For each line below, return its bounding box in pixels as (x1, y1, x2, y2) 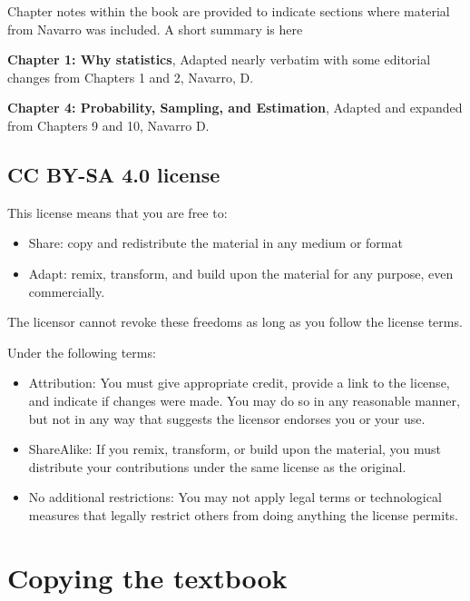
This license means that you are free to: (7, 202, 228, 222)
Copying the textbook (7, 558, 288, 596)
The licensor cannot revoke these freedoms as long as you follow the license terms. (7, 312, 463, 331)
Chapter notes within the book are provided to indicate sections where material (7, 2, 450, 20)
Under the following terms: (7, 342, 156, 361)
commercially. (28, 281, 105, 300)
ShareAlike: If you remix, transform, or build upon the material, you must (28, 439, 442, 458)
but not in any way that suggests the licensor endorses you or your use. (28, 409, 426, 428)
